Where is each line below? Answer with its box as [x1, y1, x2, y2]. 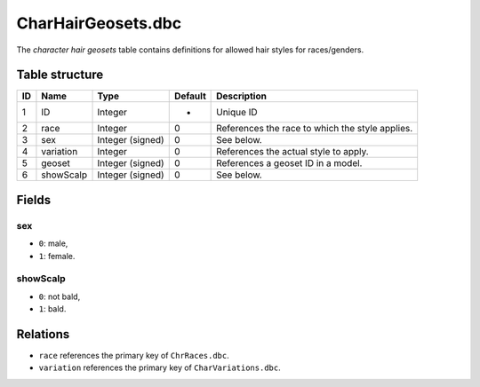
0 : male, [38, 238, 68, 249]
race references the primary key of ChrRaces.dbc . [38, 351, 230, 361]
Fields [16, 192, 52, 208]
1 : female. [38, 250, 76, 261]
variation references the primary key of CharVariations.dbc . [38, 362, 281, 373]
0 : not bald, [38, 291, 81, 302]
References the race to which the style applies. [216, 122, 413, 135]
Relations [16, 327, 70, 342]
